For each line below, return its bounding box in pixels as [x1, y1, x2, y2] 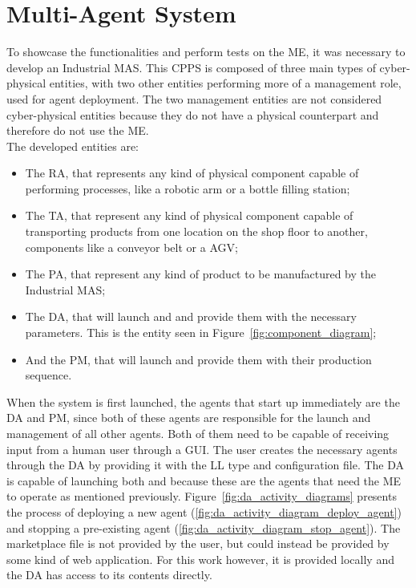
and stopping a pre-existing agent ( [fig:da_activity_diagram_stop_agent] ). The [6, 519, 401, 536]
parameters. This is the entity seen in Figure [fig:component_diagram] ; [25, 324, 377, 341]
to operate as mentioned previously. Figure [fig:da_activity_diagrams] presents [6, 488, 397, 505]
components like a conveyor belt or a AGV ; [25, 238, 238, 255]
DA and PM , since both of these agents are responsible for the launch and [6, 409, 371, 426]
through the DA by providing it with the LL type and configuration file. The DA [6, 456, 405, 473]
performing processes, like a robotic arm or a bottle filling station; [25, 180, 350, 197]
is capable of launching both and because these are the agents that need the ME [6, 472, 402, 489]
